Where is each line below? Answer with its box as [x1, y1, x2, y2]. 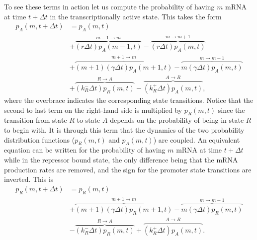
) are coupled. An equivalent [153, 134, 240, 145]
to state [77, 115, 100, 125]
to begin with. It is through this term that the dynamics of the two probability [4, 125, 245, 135]
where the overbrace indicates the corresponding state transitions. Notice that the [4, 95, 254, 105]
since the [218, 104, 245, 115]
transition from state [4, 115, 67, 125]
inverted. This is [4, 174, 54, 184]
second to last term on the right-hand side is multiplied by [4, 104, 182, 115]
